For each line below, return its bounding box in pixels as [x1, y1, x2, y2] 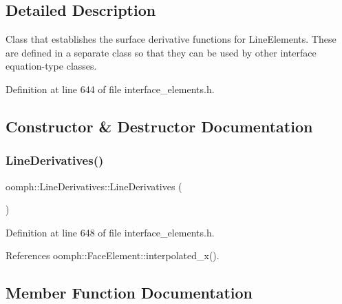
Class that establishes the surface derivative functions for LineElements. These [6, 32, 336, 46]
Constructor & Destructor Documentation [6, 115, 313, 136]
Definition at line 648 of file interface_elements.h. [6, 225, 215, 239]
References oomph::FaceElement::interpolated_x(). [6, 248, 220, 263]
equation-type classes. [6, 59, 97, 73]
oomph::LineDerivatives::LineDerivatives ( [6, 179, 182, 193]
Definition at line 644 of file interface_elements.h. [6, 81, 215, 96]
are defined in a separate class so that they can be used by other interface [6, 45, 317, 59]
